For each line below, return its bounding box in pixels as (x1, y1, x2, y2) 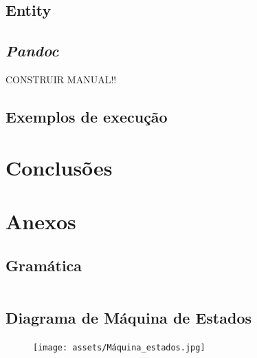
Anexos (5, 207, 76, 235)
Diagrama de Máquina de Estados (5, 306, 252, 328)
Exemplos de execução (5, 105, 168, 127)
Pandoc (5, 40, 59, 61)
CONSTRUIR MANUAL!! (5, 72, 117, 86)
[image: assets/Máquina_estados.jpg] (33, 342, 205, 352)
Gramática (5, 254, 82, 275)
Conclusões (5, 153, 113, 181)
